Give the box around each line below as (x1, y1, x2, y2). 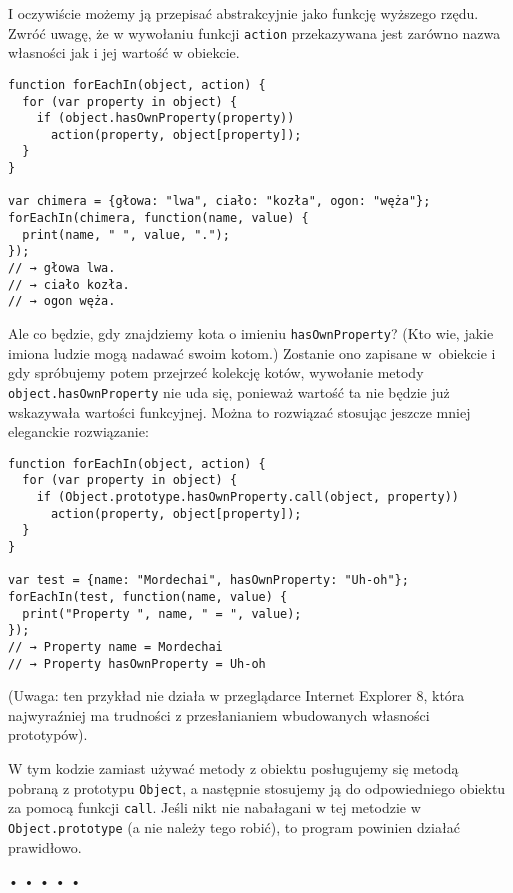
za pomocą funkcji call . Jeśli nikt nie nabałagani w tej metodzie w (8, 797, 421, 818)
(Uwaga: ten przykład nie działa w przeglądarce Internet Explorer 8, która (8, 685, 465, 706)
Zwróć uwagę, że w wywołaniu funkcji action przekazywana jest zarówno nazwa (8, 22, 501, 43)
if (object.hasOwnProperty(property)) (36, 111, 295, 126)
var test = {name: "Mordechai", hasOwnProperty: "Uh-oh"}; (8, 573, 409, 588)
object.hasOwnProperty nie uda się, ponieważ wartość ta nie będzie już (8, 381, 450, 402)
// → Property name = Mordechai (8, 639, 223, 654)
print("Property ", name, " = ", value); (22, 606, 302, 621)
